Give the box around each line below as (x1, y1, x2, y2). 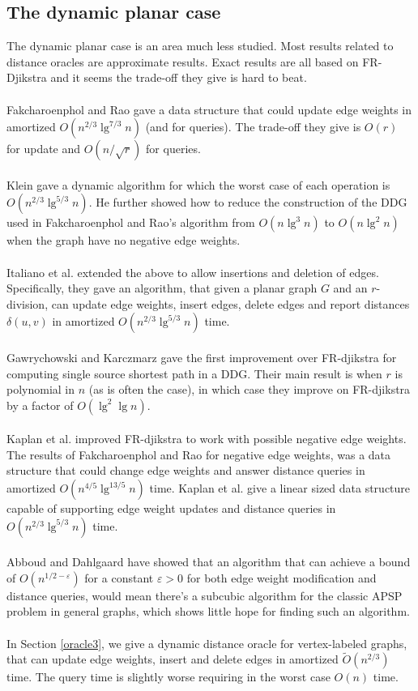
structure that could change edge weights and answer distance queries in (6, 462, 365, 479)
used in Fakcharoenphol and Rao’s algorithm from (6, 214, 255, 231)
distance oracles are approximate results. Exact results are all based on (6, 53, 359, 70)
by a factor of (6, 396, 74, 413)
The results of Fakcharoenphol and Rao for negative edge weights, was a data (6, 446, 391, 463)
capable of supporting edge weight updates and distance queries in (6, 500, 336, 517)
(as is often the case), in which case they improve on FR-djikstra (88, 381, 411, 398)
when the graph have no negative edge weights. (6, 232, 241, 249)
